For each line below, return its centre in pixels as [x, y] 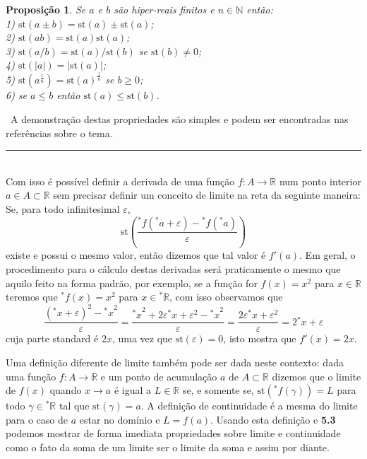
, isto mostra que [260, 338]
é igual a [133, 390]
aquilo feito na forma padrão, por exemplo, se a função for [132, 283]
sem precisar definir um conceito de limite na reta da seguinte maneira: [207, 195]
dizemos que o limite [317, 376]
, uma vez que [142, 338]
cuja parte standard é [52, 338]
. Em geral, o [327, 255]
